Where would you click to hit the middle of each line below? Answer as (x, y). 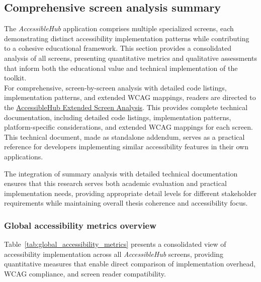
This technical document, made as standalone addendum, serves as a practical (124, 136)
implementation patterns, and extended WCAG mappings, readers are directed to (130, 97)
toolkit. (15, 78)
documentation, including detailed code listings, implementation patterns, (118, 117)
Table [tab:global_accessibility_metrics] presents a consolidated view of (115, 244)
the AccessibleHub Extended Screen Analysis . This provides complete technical (126, 107)
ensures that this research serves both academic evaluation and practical (115, 183)
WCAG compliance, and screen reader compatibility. (85, 273)
